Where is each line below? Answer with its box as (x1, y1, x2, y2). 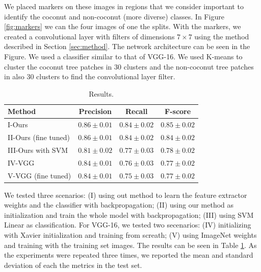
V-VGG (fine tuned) (8, 170, 71, 180)
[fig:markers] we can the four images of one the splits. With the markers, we (4, 21, 241, 32)
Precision (79, 106, 112, 117)
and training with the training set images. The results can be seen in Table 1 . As (4, 239, 257, 250)
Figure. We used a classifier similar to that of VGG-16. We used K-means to (4, 51, 243, 61)
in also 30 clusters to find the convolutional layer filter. (4, 71, 175, 82)
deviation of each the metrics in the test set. (4, 259, 142, 270)
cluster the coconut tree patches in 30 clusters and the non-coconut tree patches (4, 61, 254, 72)
